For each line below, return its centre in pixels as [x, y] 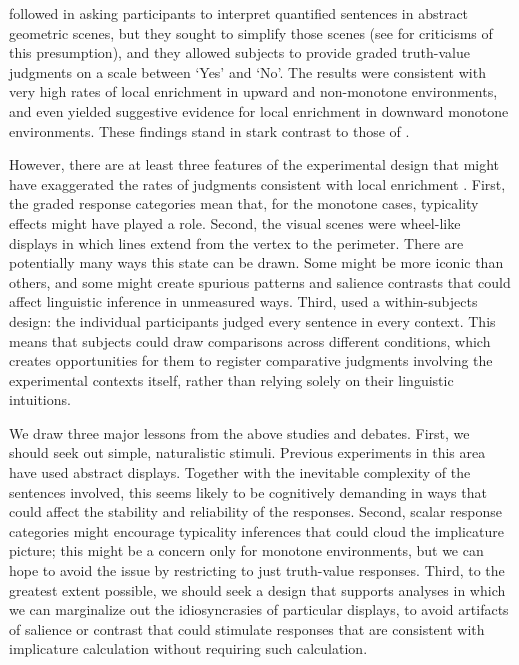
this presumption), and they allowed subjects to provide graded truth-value [239, 52]
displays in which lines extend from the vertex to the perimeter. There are [236, 242]
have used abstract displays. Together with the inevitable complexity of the [240, 472]
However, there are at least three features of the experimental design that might [254, 164]
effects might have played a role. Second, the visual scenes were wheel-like [235, 222]
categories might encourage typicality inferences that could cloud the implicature [256, 530]
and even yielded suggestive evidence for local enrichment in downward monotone [259, 110]
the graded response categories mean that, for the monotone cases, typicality [244, 203]
